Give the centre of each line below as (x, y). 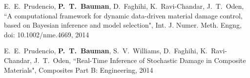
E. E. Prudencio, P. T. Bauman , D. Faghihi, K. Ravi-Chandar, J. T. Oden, (124, 6)
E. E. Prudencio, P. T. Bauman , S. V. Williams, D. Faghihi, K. (106, 51)
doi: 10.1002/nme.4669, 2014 (47, 34)
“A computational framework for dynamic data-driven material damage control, (123, 15)
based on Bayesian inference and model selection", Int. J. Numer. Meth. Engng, (123, 25)
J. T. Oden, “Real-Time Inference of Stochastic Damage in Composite (140, 60)
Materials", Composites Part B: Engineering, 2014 (79, 70)
